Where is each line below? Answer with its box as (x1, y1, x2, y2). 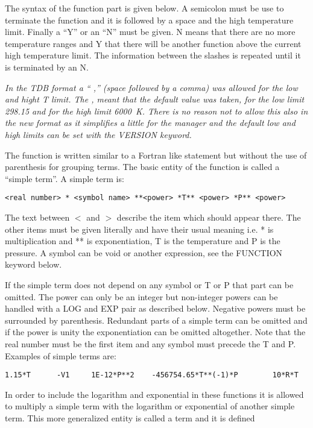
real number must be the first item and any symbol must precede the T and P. (5, 337, 296, 350)
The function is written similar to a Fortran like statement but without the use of (5, 148, 307, 161)
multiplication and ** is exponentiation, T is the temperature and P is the (5, 234, 280, 247)
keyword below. (5, 258, 62, 271)
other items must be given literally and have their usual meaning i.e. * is (5, 222, 274, 235)
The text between (5, 210, 70, 223)
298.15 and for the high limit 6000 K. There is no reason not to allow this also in (5, 104, 308, 117)
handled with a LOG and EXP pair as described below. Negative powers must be (5, 302, 306, 315)
